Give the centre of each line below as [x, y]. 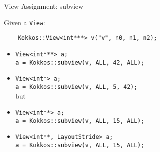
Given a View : [25, 22]
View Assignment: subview [44, 6]
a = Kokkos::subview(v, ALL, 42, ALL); [80, 62]
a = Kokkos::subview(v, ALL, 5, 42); [76, 87]
